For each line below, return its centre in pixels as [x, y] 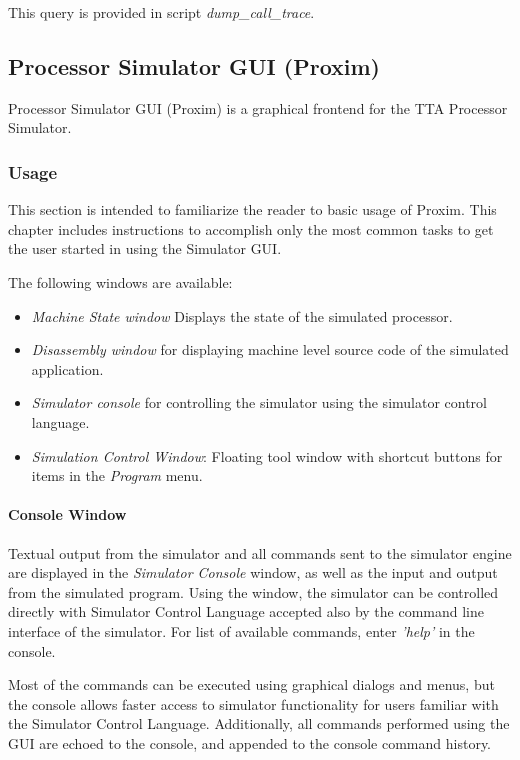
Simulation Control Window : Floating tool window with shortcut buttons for [267, 455]
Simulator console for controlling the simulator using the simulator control [259, 402]
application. [67, 368]
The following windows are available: [120, 281]
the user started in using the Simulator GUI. [145, 248]
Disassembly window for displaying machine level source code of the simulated [270, 349]
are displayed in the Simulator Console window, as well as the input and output [253, 572]
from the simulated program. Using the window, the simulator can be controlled [253, 591]
